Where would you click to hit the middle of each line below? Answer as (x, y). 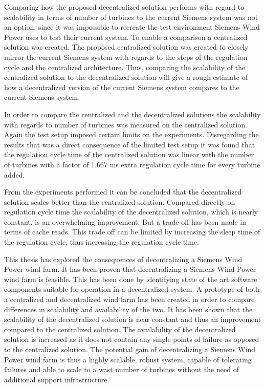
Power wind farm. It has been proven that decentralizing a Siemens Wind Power (130, 269)
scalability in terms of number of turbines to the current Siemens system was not (131, 17)
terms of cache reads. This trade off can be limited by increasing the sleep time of (132, 232)
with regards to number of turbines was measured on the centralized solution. (126, 124)
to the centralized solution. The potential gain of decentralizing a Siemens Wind (130, 349)
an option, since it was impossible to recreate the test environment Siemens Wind (132, 27)
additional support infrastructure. (57, 379)
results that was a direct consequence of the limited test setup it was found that (130, 144)
